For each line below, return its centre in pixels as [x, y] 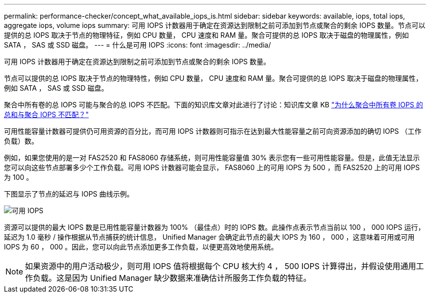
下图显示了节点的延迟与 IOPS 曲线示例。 [69, 194]
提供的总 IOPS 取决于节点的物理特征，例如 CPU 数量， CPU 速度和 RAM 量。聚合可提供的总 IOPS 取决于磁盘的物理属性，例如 [206, 35]
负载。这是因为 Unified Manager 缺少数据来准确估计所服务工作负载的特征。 [172, 278]
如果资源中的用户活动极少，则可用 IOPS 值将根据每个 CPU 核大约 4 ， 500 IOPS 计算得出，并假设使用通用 [221, 266]
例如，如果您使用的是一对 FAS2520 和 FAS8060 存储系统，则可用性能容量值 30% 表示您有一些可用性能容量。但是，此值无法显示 [212, 158]
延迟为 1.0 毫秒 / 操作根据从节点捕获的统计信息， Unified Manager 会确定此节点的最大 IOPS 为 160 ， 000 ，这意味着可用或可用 [209, 237]
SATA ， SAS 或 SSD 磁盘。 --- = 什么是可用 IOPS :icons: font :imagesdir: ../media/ [137, 45]
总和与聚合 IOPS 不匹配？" [46, 114]
